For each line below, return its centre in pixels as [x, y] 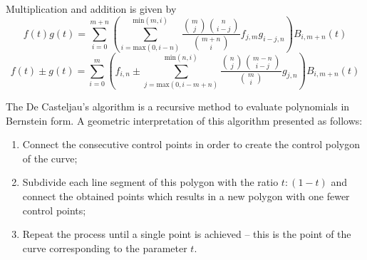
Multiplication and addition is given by [91, 9]
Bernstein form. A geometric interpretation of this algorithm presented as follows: [184, 120]
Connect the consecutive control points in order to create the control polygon [191, 144]
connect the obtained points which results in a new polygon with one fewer [186, 196]
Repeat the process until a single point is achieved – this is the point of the [187, 234]
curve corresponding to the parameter [105, 248]
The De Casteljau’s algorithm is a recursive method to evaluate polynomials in [178, 106]
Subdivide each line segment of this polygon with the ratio [150, 182]
